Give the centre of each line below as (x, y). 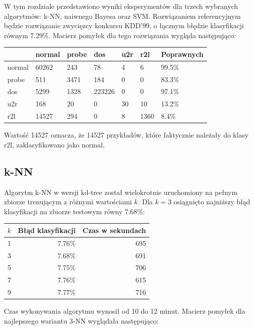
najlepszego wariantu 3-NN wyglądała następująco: (81, 320)
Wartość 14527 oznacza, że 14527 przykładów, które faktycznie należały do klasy (126, 135)
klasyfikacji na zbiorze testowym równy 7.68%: (75, 211)
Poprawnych (182, 54)
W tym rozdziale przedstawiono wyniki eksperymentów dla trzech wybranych (121, 6)
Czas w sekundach (114, 230)
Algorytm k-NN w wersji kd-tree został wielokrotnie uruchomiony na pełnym (121, 192)
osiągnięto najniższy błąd (212, 202)
